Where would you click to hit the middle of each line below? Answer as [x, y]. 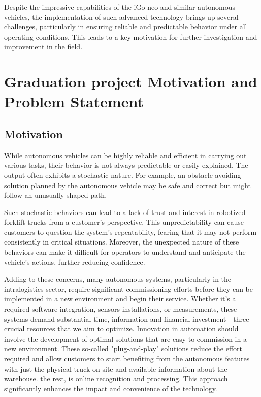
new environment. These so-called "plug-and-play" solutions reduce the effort [123, 348]
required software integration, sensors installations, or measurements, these [121, 309]
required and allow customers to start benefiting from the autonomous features [127, 359]
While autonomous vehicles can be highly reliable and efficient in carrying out [125, 155]
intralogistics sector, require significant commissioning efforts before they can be [128, 288]
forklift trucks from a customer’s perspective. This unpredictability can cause [124, 222]
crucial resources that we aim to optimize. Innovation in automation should [121, 329]
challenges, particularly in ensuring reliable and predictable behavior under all [126, 27]
